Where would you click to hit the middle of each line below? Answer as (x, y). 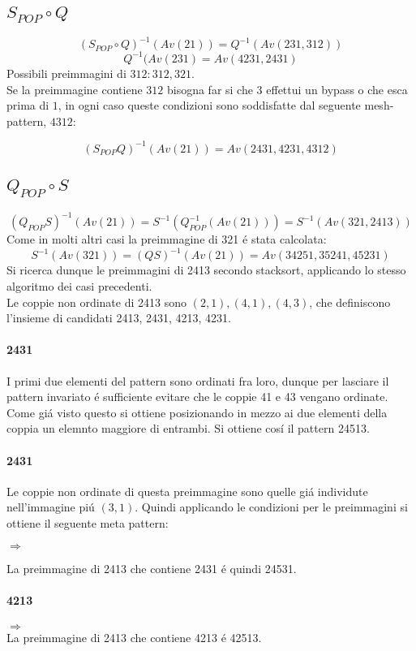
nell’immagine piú (51, 507)
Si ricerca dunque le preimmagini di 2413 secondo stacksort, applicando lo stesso (206, 270)
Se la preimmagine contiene (75, 89)
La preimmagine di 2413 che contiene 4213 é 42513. (134, 637)
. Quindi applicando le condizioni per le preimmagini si (271, 507)
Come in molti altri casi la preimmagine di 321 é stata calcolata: (167, 239)
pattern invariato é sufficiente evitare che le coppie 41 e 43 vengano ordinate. (197, 397)
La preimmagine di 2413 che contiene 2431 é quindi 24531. (152, 568)
